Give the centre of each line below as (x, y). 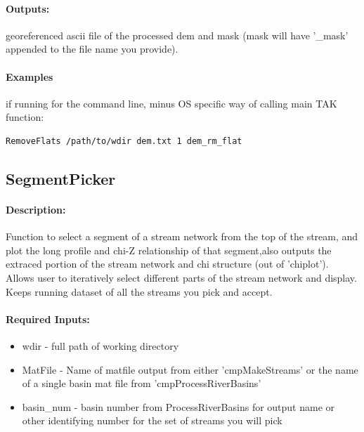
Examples (30, 76)
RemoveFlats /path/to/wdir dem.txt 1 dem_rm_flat (124, 141)
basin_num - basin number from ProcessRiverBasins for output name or (178, 406)
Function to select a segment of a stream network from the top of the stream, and (182, 236)
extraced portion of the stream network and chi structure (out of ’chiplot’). (167, 264)
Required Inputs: (48, 319)
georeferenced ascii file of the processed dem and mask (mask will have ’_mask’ (177, 35)
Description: (36, 209)
